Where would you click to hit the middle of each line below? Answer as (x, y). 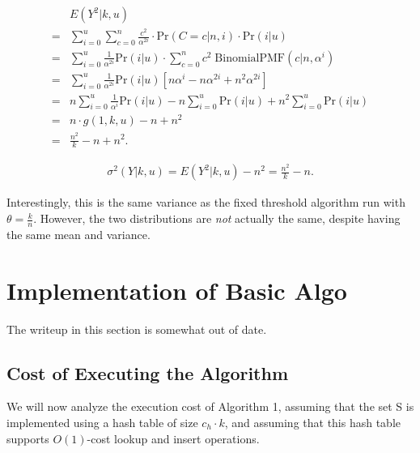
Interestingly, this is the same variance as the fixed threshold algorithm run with (206, 202)
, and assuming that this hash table (313, 422)
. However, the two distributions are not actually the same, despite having (217, 218)
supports (28, 438)
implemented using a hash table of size (102, 422)
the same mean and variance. (78, 234)
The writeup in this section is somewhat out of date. (137, 329)
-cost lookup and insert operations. (173, 438)
